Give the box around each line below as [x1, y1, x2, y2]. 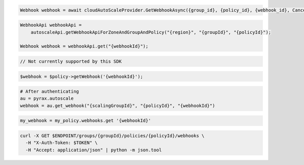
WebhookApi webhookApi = [20, 22, 82, 28]
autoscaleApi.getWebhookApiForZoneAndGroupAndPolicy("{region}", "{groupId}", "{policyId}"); [30, 29, 271, 35]
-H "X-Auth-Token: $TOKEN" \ [25, 140, 98, 146]
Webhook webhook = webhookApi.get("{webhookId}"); [20, 44, 149, 49]
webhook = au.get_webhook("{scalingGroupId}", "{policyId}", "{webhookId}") [20, 103, 215, 108]
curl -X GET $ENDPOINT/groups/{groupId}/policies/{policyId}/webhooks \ [20, 133, 205, 139]
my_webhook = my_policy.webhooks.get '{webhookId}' [20, 118, 151, 123]
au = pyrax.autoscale [20, 96, 74, 101]
